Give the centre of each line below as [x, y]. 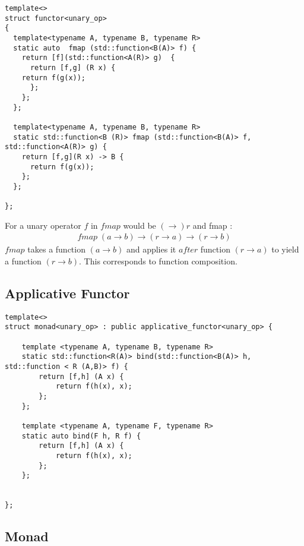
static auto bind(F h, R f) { [81, 436]
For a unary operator [43, 225]
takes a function [56, 249]
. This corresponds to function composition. [158, 261]
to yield [285, 249]
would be [140, 225]
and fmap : [213, 225]
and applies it [151, 249]
